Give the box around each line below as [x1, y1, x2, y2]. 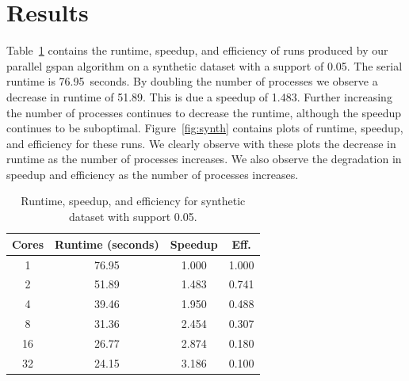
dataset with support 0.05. [68, 208, 197, 225]
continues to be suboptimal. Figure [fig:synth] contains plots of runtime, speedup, [6, 120, 403, 136]
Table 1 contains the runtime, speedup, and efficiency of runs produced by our [6, 42, 388, 59]
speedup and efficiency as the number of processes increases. [6, 166, 299, 182]
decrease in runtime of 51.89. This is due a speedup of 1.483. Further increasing [6, 88, 392, 105]
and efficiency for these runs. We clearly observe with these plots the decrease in [6, 135, 396, 151]
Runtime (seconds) [55, 235, 159, 252]
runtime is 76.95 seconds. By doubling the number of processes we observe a [6, 73, 378, 90]
